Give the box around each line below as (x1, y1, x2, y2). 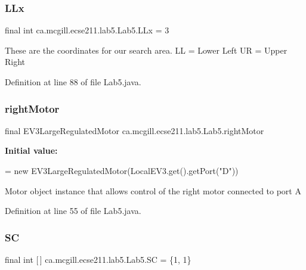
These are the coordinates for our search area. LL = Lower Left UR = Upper (5, 44, 288, 56)
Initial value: (5, 144, 58, 157)
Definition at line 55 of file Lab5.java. (5, 204, 141, 217)
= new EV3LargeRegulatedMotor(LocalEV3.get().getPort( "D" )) (5, 165, 239, 176)
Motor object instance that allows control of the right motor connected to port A (5, 184, 301, 197)
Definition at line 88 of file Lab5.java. (5, 76, 141, 88)
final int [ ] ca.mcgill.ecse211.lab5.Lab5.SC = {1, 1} (5, 253, 191, 265)
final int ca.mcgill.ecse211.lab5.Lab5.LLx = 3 (5, 24, 169, 36)
